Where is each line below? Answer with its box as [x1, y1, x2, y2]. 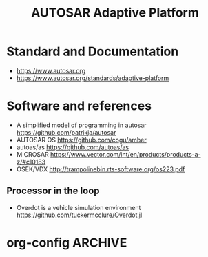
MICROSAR [16, 150, 49, 158]
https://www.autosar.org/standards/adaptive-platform [16, 74, 169, 82]
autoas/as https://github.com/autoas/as [16, 143, 129, 151]
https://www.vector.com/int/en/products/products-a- [50, 150, 201, 158]
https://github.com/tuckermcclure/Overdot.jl [16, 211, 143, 219]
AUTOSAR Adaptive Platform [31, 5, 199, 21]
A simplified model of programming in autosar [16, 121, 147, 129]
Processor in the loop [6, 185, 101, 197]
